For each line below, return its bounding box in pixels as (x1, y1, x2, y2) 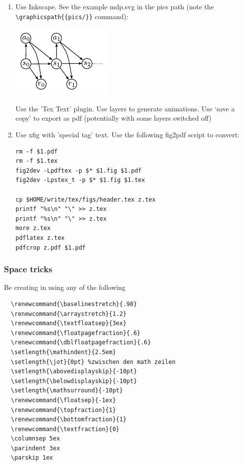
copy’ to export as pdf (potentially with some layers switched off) (15, 113, 212, 123)
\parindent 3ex (11, 444, 60, 452)
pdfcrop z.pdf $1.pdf (15, 244, 86, 251)
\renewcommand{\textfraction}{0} (11, 425, 120, 433)
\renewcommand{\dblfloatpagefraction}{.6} (11, 339, 151, 346)
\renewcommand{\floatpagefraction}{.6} (11, 329, 141, 336)
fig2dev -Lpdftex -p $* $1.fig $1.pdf (15, 167, 142, 174)
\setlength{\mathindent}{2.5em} (11, 348, 116, 356)
